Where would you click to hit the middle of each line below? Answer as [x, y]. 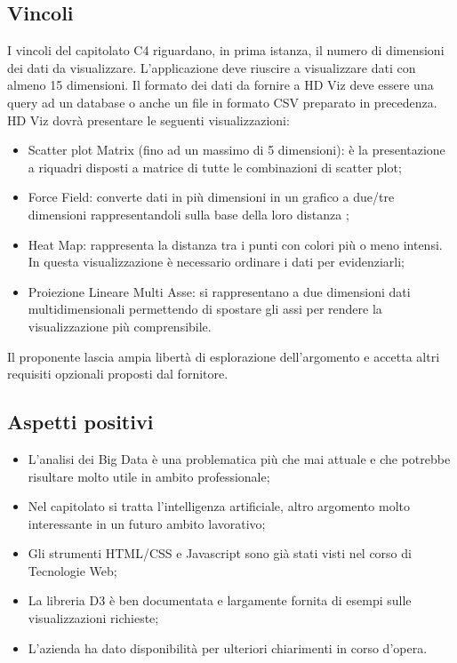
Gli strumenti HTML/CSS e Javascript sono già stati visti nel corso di [220, 553]
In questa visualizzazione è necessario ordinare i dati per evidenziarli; [216, 262]
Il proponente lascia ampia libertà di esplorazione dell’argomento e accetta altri [224, 356]
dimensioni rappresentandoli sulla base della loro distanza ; [188, 214]
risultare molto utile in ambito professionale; [149, 476]
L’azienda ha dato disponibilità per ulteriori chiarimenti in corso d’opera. [228, 647]
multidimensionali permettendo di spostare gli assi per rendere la [205, 309]
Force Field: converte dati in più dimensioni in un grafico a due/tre [211, 197]
